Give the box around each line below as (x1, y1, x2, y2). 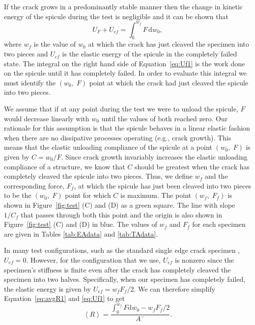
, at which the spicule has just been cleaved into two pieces (74, 180, 252, 190)
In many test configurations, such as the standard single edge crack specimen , (4, 245, 240, 255)
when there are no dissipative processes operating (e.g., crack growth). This (4, 132, 231, 142)
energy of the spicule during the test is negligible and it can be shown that (4, 11, 228, 21)
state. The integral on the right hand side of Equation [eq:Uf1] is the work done (4, 58, 245, 68)
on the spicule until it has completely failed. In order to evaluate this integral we (4, 68, 247, 78)
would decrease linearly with (4, 113, 89, 123)
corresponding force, (4, 180, 65, 190)
